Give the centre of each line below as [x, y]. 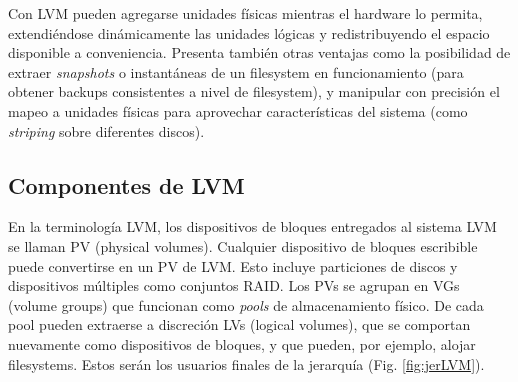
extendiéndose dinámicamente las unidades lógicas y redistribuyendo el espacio [249, 32]
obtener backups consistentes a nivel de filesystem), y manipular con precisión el [254, 91]
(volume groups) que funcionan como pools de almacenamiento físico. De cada [246, 304]
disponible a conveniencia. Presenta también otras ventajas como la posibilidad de [259, 52]
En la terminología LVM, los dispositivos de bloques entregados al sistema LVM [252, 226]
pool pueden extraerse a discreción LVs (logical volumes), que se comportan [239, 324]
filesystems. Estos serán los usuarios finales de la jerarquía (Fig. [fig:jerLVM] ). [246, 363]
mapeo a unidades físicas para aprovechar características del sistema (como [238, 110]
